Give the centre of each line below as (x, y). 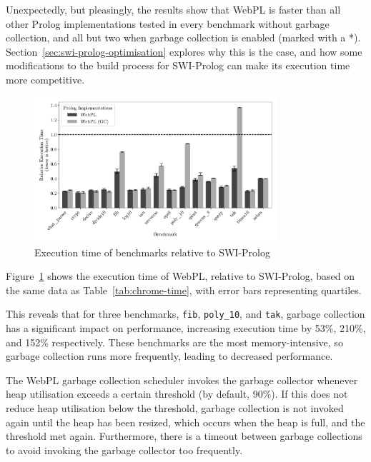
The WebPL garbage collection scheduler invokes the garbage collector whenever (182, 380)
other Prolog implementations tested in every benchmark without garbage (168, 23)
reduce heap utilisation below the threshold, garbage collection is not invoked (175, 407)
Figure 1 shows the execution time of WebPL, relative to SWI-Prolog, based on (180, 276)
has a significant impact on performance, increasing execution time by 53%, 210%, (186, 327)
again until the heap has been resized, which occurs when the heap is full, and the (185, 422)
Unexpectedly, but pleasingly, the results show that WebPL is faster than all (173, 9)
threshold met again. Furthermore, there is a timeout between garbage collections (184, 436)
